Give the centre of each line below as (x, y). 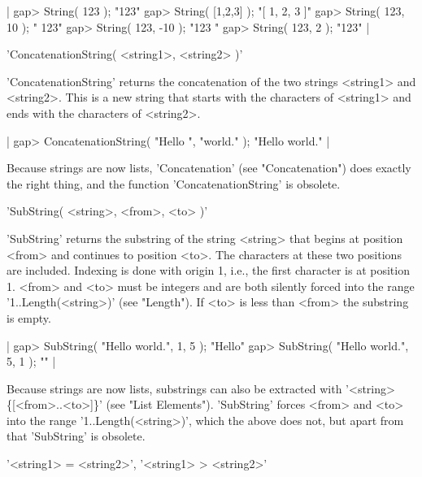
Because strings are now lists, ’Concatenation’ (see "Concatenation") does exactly (209, 168)
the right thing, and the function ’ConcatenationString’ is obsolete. (174, 183)
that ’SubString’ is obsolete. (76, 436)
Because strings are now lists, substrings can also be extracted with (174, 388)
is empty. (29, 317)
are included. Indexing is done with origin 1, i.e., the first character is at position (208, 270)
